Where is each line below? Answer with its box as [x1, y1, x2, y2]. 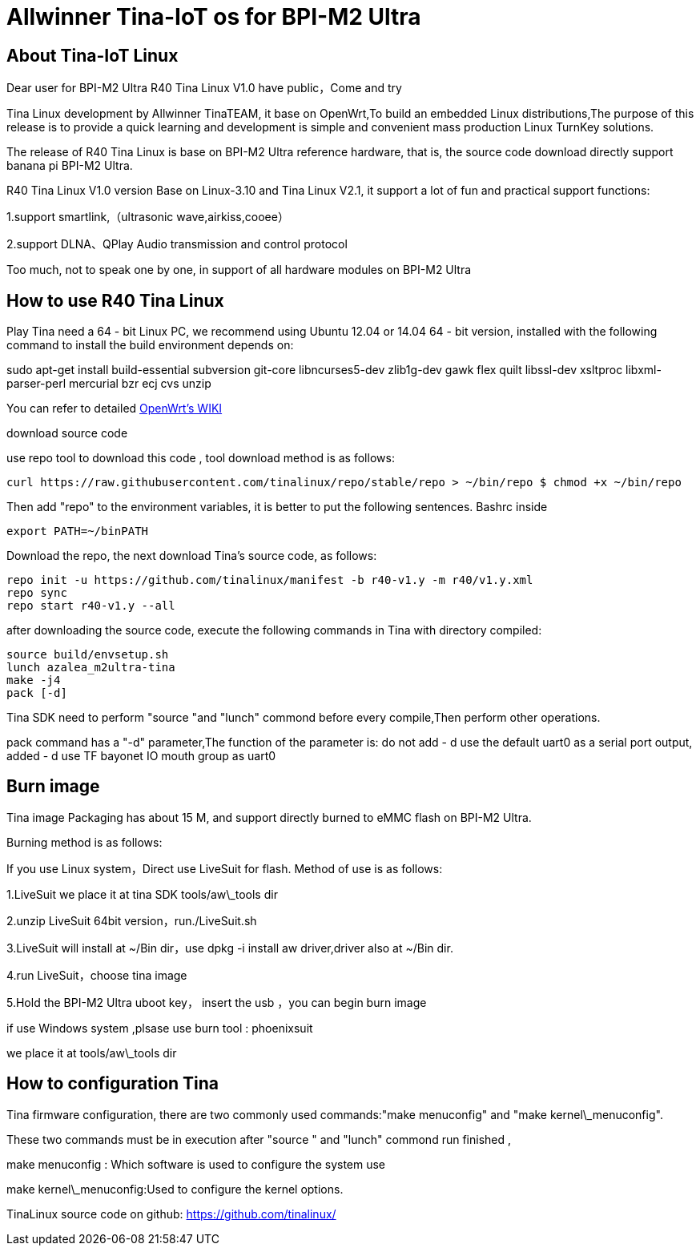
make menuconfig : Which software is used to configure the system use [6, 1157, 386, 1171]
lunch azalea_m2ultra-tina [6, 661, 175, 674]
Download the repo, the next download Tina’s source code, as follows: [6, 549, 377, 563]
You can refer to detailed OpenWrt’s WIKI [6, 401, 223, 416]
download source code [6, 426, 128, 441]
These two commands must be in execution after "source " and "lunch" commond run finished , [6, 1132, 512, 1146]
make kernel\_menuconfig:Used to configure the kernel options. [6, 1182, 344, 1196]
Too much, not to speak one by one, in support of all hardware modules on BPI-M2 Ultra [6, 263, 472, 277]
